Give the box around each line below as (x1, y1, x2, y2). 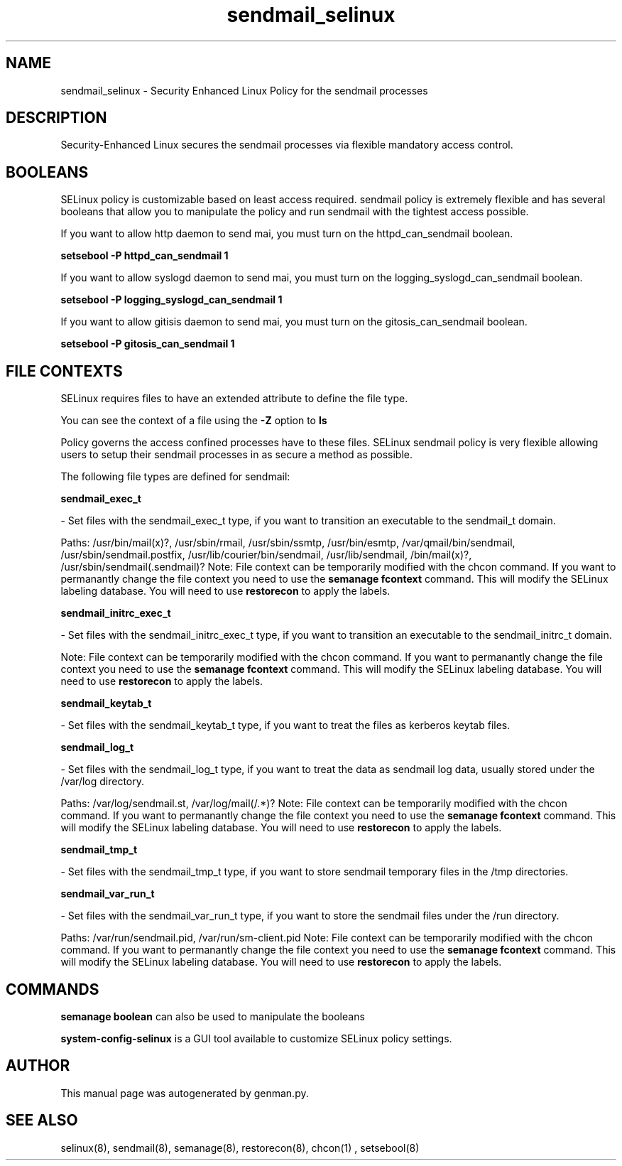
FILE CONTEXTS (6, 362, 123, 380)
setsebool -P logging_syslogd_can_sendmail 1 (60, 293, 283, 306)
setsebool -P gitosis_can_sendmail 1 (60, 338, 235, 350)
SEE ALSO (6, 1111, 78, 1130)
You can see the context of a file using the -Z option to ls (60, 414, 327, 427)
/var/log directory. (60, 775, 145, 788)
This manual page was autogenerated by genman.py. (60, 1086, 309, 1099)
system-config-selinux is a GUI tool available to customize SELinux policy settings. (60, 1032, 452, 1044)
